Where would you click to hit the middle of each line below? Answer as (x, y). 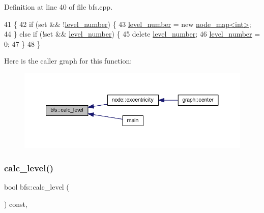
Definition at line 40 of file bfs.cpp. (58, 7)
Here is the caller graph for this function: (68, 61)
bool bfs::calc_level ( (37, 187)
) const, (16, 204)
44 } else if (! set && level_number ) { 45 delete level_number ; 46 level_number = (132, 34)
